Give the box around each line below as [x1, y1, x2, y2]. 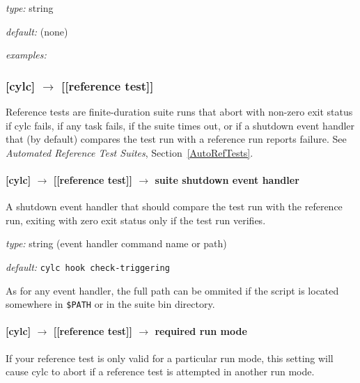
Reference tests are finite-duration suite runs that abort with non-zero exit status [6, 104, 353, 118]
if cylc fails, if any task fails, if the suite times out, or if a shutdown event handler [6, 118, 355, 132]
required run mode [155, 324, 247, 338]
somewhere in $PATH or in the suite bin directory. [6, 297, 215, 311]
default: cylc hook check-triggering [6, 259, 170, 274]
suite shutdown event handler [155, 172, 299, 187]
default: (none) [6, 24, 68, 38]
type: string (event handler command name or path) [6, 236, 227, 251]
